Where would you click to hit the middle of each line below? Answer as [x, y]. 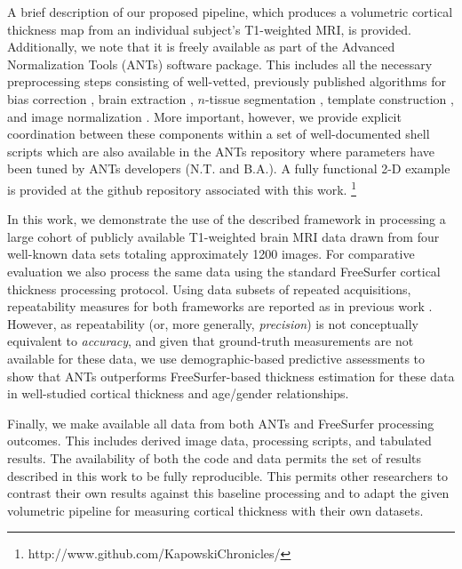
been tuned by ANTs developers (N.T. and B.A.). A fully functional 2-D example [229, 168]
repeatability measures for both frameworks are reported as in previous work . [220, 306]
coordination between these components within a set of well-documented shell [219, 134]
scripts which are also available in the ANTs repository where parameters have [221, 151]
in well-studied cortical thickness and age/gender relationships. [178, 393]
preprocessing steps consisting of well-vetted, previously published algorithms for [227, 81]
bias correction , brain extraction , [100, 98]
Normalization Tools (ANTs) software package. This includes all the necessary [220, 64]
